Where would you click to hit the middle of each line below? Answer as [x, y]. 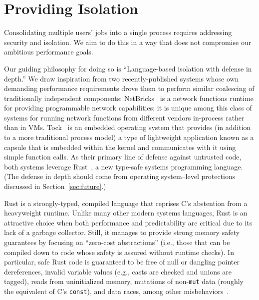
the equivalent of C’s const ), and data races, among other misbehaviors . [117, 291]
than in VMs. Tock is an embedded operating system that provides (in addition [128, 127]
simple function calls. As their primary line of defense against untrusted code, [123, 157]
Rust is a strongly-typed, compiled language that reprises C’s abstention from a [126, 203]
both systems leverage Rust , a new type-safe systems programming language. [124, 166]
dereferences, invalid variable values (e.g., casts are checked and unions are [118, 271]
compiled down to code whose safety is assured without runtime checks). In [119, 252]
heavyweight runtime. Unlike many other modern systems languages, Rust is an [126, 213]
